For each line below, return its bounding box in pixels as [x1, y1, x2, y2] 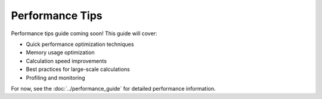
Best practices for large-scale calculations [26, 66, 131, 73]
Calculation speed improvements [26, 57, 107, 64]
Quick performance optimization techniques [26, 41, 134, 48]
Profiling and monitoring [26, 74, 85, 81]
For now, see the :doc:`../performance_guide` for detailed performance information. [11, 85, 216, 92]
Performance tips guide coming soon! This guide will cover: [11, 30, 157, 37]
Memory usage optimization [26, 49, 95, 56]
